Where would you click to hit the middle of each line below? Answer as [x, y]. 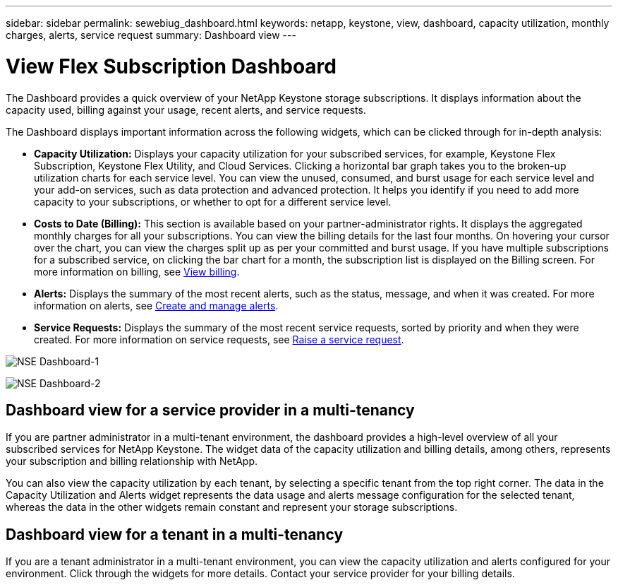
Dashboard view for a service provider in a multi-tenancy [210, 410]
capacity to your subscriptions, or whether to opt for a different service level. [213, 201]
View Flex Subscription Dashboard [171, 66]
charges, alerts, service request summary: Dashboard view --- [151, 35]
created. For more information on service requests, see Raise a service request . [219, 339]
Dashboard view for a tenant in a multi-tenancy [175, 534]
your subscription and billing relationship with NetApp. [132, 461]
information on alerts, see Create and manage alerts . [156, 305]
